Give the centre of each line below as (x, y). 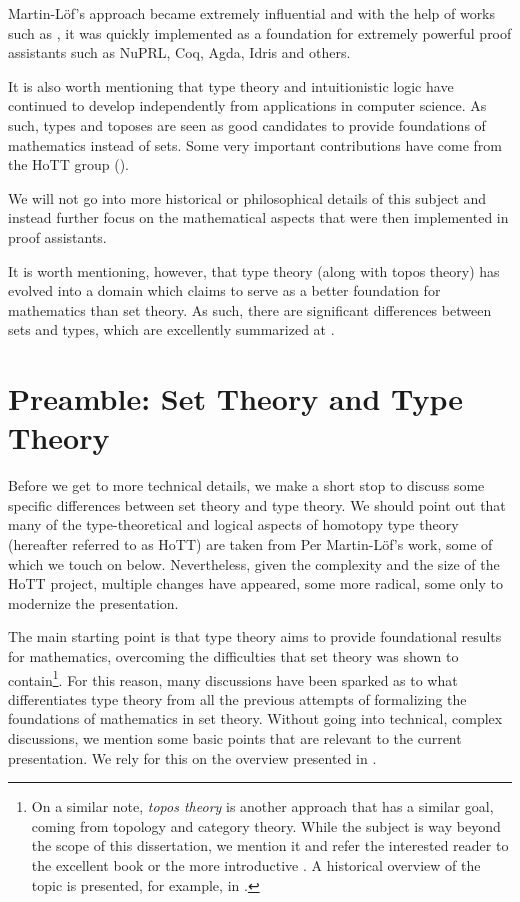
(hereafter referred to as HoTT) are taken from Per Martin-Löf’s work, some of (250, 544)
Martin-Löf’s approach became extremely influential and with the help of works (252, 13)
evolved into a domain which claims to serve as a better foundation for (224, 290)
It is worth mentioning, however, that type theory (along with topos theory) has (254, 270)
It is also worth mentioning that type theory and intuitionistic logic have (231, 85)
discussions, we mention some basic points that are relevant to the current (235, 738)
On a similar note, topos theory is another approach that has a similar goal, (262, 806)
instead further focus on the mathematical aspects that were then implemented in (258, 217)
